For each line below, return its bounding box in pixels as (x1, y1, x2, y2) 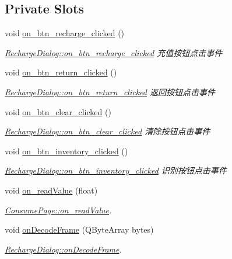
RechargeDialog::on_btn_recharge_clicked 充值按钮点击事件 (5, 46, 223, 58)
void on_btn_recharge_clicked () (5, 27, 125, 39)
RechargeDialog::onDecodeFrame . (5, 243, 122, 255)
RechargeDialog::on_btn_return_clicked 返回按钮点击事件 (5, 85, 215, 98)
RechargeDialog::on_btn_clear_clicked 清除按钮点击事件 (5, 125, 210, 137)
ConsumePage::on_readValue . (5, 203, 112, 216)
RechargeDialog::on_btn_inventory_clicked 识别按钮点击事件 (5, 164, 227, 177)
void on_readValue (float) (5, 184, 98, 196)
